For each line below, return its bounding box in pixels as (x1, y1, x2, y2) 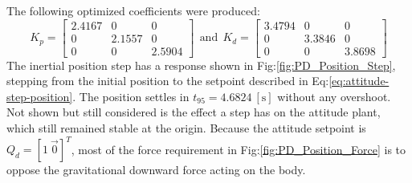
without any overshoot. (277, 87, 391, 104)
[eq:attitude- (328, 72, 390, 89)
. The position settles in (72, 87, 190, 104)
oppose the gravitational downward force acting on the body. (6, 161, 306, 178)
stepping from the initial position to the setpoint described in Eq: (6, 72, 329, 89)
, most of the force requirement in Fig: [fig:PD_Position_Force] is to (71, 140, 406, 157)
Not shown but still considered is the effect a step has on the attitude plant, (6, 104, 381, 120)
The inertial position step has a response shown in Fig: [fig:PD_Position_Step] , (6, 56, 396, 73)
